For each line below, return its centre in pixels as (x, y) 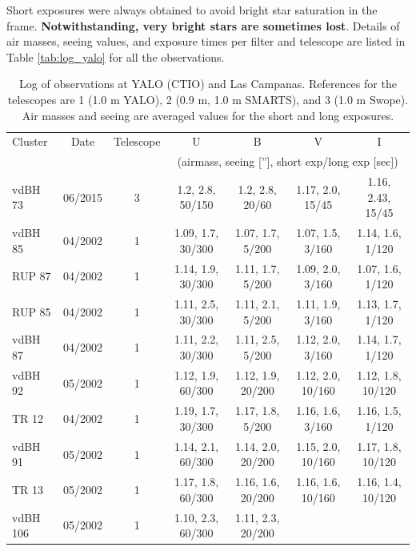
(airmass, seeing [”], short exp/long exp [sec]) (288, 161)
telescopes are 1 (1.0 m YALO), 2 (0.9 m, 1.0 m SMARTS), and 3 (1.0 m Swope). (208, 99)
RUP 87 (32, 276)
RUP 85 (32, 311)
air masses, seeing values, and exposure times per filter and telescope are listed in (206, 41)
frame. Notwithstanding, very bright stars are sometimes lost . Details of (203, 25)
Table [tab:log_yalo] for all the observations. (116, 56)
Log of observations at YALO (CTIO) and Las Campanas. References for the (208, 84)
